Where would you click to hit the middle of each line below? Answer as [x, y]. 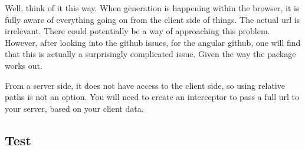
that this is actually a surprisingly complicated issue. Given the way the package [150, 54]
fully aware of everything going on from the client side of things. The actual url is [152, 19]
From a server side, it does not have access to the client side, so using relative [145, 85]
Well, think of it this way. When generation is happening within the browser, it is [152, 8]
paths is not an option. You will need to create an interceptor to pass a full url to [152, 97]
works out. [24, 65]
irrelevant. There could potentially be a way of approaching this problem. [137, 31]
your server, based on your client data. [74, 108]
